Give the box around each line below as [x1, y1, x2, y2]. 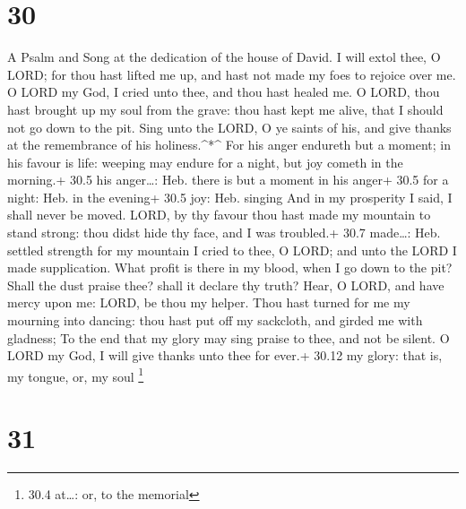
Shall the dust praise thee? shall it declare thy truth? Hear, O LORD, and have [7, 275, 444, 294]
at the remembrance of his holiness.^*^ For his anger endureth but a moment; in [7, 135, 451, 154]
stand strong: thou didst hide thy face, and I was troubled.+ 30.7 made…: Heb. [7, 223, 441, 242]
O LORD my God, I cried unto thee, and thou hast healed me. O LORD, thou [7, 82, 440, 101]
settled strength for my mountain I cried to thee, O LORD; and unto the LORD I [7, 240, 457, 259]
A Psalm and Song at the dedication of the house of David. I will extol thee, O [7, 47, 441, 66]
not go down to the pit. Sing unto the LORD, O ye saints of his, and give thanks [7, 117, 452, 136]
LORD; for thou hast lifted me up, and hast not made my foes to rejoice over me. [7, 65, 456, 83]
